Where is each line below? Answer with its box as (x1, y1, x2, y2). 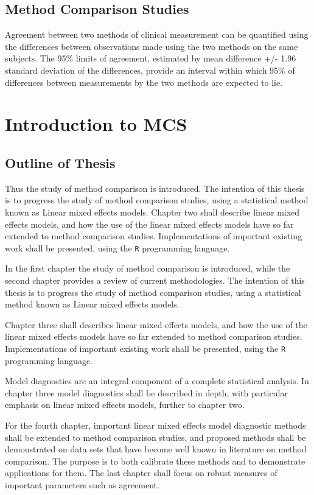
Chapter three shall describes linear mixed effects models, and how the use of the (5, 318, 307, 331)
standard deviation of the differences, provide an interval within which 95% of (5, 63, 295, 76)
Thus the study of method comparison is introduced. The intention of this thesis (5, 181, 305, 194)
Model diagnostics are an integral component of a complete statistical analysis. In (5, 374, 309, 387)
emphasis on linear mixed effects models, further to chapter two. (5, 398, 245, 411)
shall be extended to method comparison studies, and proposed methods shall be (5, 430, 306, 443)
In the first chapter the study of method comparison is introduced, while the (5, 262, 290, 275)
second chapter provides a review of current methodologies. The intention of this (5, 273, 305, 286)
